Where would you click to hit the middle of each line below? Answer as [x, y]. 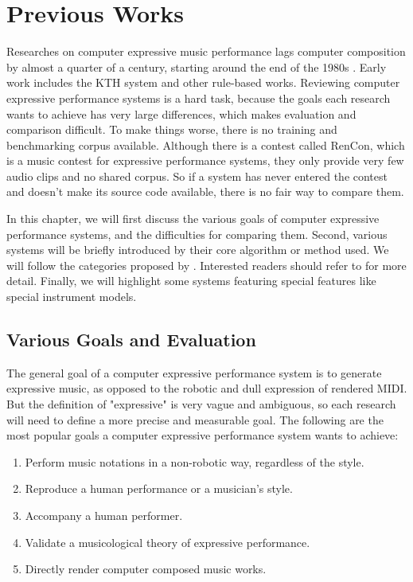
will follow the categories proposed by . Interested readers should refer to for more [206, 265]
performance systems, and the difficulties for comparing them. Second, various [197, 234]
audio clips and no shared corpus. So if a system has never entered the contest [197, 176]
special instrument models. [72, 297]
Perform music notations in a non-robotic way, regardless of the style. [195, 461]
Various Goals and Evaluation [131, 340]
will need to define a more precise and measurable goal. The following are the [195, 419]
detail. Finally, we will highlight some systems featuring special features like [191, 281]
